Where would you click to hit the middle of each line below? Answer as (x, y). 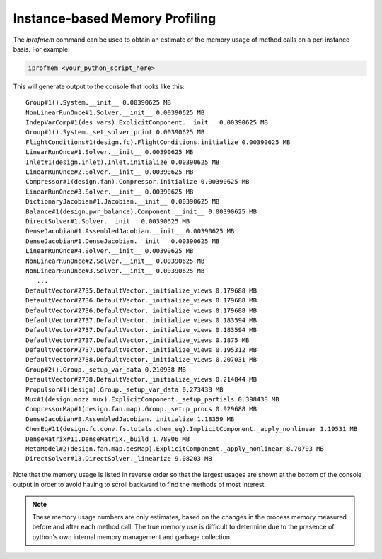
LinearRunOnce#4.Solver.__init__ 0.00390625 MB (110, 251)
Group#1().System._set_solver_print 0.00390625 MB (115, 132)
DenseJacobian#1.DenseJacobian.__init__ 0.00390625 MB (123, 241)
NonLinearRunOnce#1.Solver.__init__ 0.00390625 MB (115, 112)
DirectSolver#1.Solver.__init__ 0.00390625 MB (108, 221)
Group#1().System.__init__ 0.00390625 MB (98, 103)
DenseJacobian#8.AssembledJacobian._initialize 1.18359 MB (130, 419)
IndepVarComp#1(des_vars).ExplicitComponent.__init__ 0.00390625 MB (147, 123)
